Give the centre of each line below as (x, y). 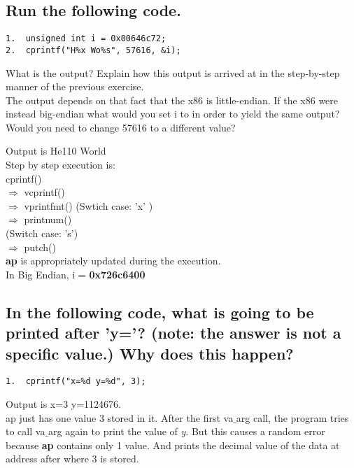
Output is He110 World (56, 151)
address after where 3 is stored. (72, 459)
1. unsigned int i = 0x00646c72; (86, 39)
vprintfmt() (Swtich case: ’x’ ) (88, 205)
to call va (26, 431)
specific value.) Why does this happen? (150, 353)
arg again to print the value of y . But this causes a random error (187, 431)
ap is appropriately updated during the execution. (113, 261)
